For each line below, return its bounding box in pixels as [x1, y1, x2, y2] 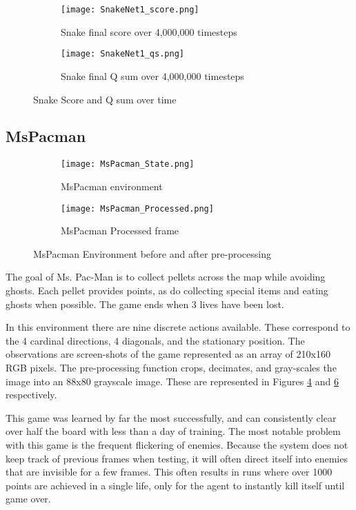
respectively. [6, 387, 57, 402]
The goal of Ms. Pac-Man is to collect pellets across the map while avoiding [6, 269, 326, 284]
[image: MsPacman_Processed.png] [61, 203, 214, 214]
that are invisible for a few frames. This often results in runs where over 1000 [6, 465, 333, 479]
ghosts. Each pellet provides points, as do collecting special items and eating [6, 283, 328, 297]
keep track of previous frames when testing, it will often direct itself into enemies [6, 451, 348, 465]
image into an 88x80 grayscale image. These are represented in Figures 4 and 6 [6, 374, 339, 388]
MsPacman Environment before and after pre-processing [33, 246, 272, 261]
